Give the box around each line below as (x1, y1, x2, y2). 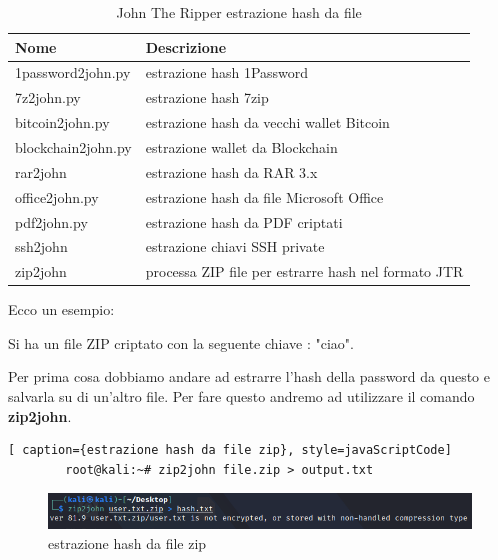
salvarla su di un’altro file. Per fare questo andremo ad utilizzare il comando (8, 386, 475, 407)
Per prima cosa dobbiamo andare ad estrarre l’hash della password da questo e (8, 366, 490, 387)
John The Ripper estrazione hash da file (116, 2, 362, 22)
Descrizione (145, 36, 227, 57)
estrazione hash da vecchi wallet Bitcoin (145, 112, 390, 133)
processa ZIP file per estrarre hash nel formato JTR (145, 261, 464, 282)
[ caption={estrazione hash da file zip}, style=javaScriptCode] (8, 443, 452, 458)
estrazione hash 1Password (145, 62, 309, 83)
